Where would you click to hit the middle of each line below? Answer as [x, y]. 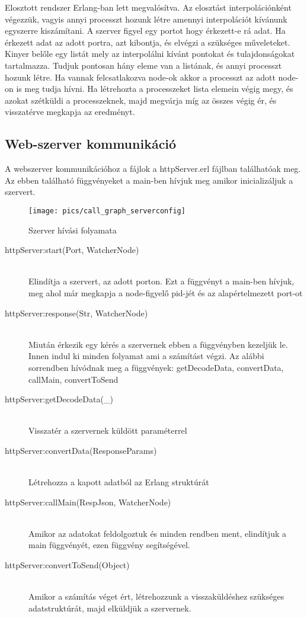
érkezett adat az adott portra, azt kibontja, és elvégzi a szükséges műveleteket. [148, 42]
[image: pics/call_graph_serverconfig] [107, 211]
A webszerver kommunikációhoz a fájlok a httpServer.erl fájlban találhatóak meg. [153, 169]
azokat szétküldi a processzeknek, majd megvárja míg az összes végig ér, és [141, 100]
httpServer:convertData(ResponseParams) [81, 450]
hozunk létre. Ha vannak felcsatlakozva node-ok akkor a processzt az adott [140, 77]
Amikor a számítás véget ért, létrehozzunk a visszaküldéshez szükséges [156, 596]
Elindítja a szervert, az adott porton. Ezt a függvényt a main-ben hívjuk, [162, 281]
